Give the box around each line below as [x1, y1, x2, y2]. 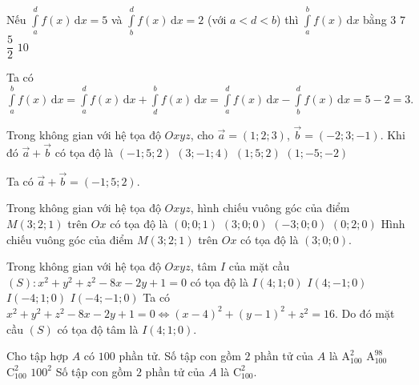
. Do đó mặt [334, 304, 395, 321]
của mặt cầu [228, 258, 290, 275]
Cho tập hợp [6, 347, 69, 364]
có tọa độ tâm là [57, 320, 139, 337]
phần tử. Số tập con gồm [119, 347, 241, 364]
